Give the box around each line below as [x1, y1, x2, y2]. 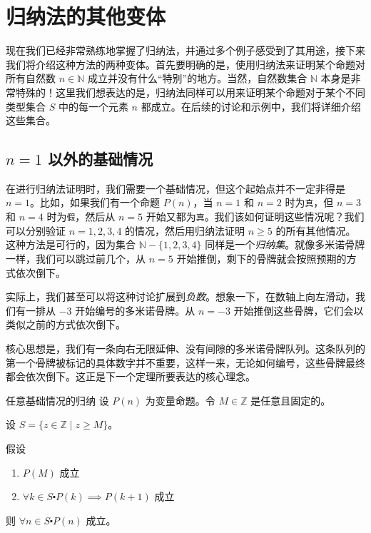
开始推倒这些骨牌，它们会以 [233, 303, 364, 318]
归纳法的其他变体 [6, 1, 166, 31]
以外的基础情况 [48, 148, 153, 170]
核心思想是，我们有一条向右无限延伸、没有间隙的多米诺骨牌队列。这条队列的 [6, 340, 365, 355]
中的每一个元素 [58, 98, 128, 113]
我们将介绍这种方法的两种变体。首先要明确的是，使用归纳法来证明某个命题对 [6, 56, 365, 71]
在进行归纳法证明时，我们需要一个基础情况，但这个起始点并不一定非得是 [6, 181, 345, 196]
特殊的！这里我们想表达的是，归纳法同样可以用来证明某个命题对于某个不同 [15, 84, 365, 99]
